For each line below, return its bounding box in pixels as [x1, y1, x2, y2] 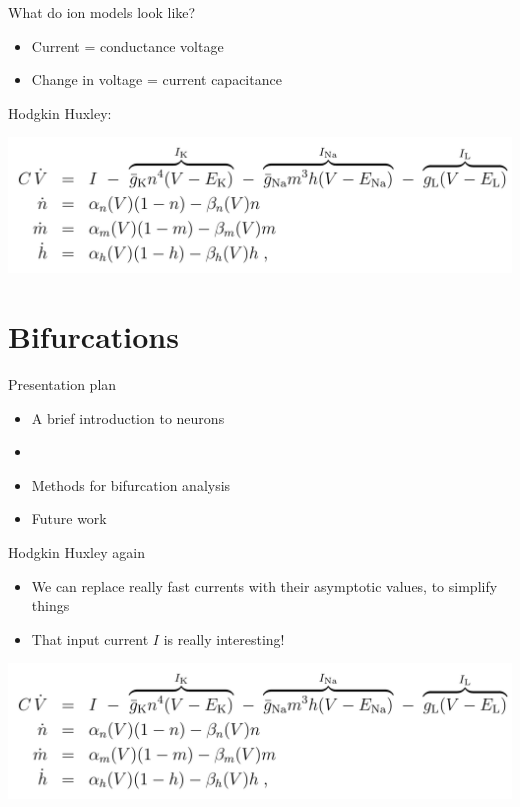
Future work [31, 508, 107, 529]
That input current [31, 628, 149, 649]
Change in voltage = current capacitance [31, 69, 282, 90]
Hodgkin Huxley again [8, 541, 145, 562]
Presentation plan [8, 373, 117, 394]
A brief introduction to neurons [31, 407, 225, 428]
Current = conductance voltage [31, 35, 224, 56]
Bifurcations [8, 316, 179, 356]
